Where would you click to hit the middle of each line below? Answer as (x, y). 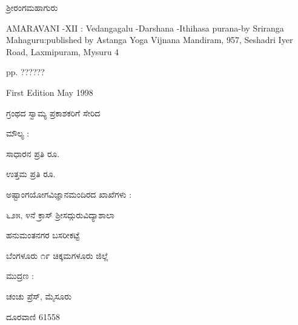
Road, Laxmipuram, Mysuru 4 (63, 51)
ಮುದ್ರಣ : (20, 276)
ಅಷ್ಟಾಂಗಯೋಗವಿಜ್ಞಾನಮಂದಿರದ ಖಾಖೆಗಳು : (69, 194)
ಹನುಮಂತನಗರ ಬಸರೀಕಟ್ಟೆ (43, 235)
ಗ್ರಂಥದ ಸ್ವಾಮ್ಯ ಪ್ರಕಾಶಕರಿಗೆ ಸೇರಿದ (53, 112)
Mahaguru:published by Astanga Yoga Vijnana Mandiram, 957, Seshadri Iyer (150, 40)
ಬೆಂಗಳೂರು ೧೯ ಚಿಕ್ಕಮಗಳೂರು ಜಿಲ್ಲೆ (57, 255)
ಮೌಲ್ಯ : (18, 133)
